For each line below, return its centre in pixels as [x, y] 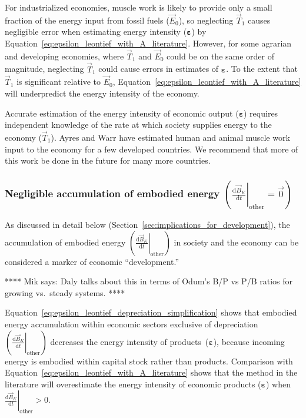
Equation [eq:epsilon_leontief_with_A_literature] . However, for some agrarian [148, 43]
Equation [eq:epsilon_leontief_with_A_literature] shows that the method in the [151, 372]
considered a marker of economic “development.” [92, 261]
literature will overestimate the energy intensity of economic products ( [133, 384]
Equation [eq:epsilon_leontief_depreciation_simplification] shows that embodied [151, 312]
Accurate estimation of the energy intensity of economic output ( [122, 113]
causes [259, 20]
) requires [261, 113]
